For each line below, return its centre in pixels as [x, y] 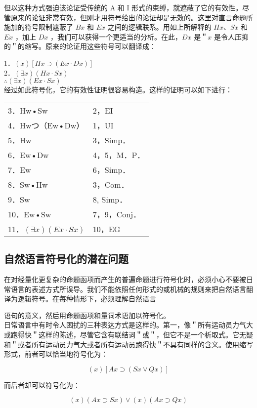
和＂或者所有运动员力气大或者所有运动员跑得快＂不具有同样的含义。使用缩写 [128, 344]
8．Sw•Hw [28, 184]
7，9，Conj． [117, 214]
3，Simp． [111, 140]
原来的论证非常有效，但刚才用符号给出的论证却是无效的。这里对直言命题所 [132, 17]
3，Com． [111, 184]
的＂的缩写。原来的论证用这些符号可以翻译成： [80, 46]
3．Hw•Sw [28, 110]
